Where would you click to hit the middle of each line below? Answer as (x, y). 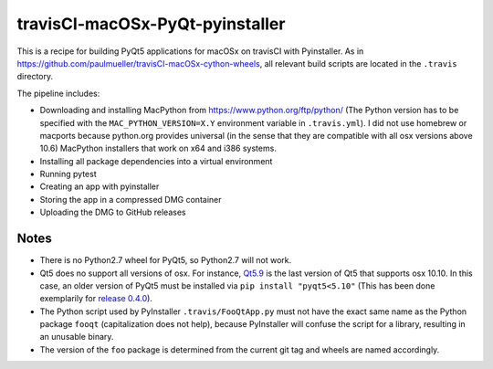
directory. (35, 77)
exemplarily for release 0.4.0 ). (96, 299)
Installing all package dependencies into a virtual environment (156, 161)
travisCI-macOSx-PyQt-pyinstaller (151, 24)
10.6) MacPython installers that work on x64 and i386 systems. (158, 148)
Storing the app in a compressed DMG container (131, 199)
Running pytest (68, 174)
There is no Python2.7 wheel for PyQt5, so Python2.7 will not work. (166, 260)
